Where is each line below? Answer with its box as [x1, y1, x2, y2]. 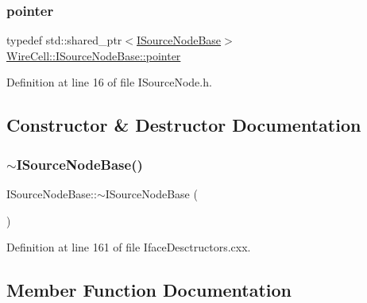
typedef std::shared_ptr [6, 32, 122, 48]
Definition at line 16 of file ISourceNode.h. [6, 74, 212, 90]
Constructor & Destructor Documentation [6, 113, 361, 137]
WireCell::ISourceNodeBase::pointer [6, 47, 181, 63]
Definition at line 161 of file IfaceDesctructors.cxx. [6, 239, 251, 255]
